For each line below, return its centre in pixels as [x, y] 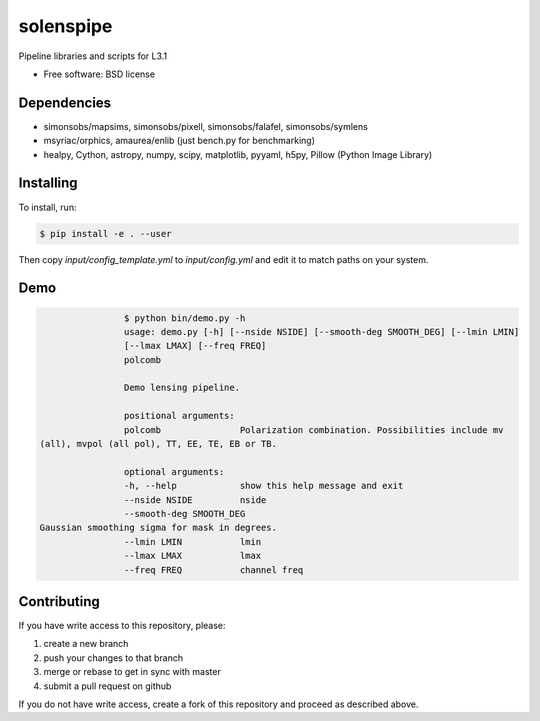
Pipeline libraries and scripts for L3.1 [93, 56]
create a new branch [86, 644]
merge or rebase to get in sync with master [132, 672]
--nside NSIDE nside [195, 499]
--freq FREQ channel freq [213, 569]
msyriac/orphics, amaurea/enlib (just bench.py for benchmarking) [179, 141]
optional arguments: [174, 471]
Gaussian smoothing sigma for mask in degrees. [158, 528]
